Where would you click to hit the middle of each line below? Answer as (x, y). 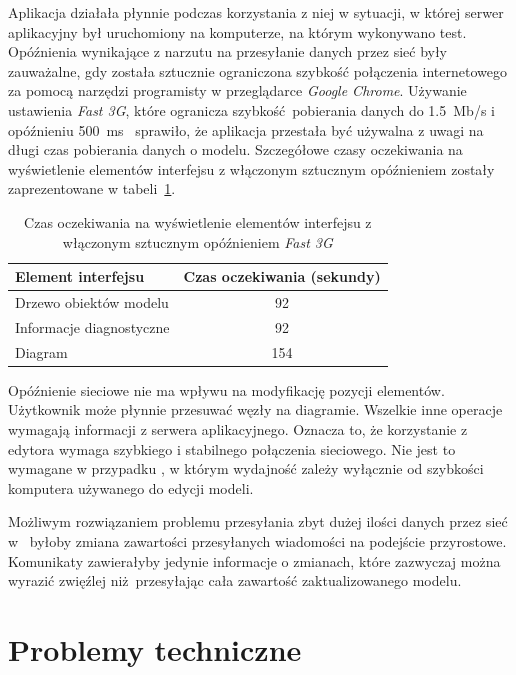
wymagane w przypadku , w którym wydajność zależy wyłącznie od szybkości (246, 468)
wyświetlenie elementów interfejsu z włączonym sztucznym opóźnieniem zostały (251, 168)
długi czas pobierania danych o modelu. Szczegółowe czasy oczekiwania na (235, 149)
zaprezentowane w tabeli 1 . (92, 188)
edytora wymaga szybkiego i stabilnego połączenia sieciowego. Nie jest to (232, 448)
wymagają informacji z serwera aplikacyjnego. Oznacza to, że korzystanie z (238, 428)
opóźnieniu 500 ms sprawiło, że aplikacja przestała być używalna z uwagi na (246, 129)
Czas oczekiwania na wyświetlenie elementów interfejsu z (198, 221)
